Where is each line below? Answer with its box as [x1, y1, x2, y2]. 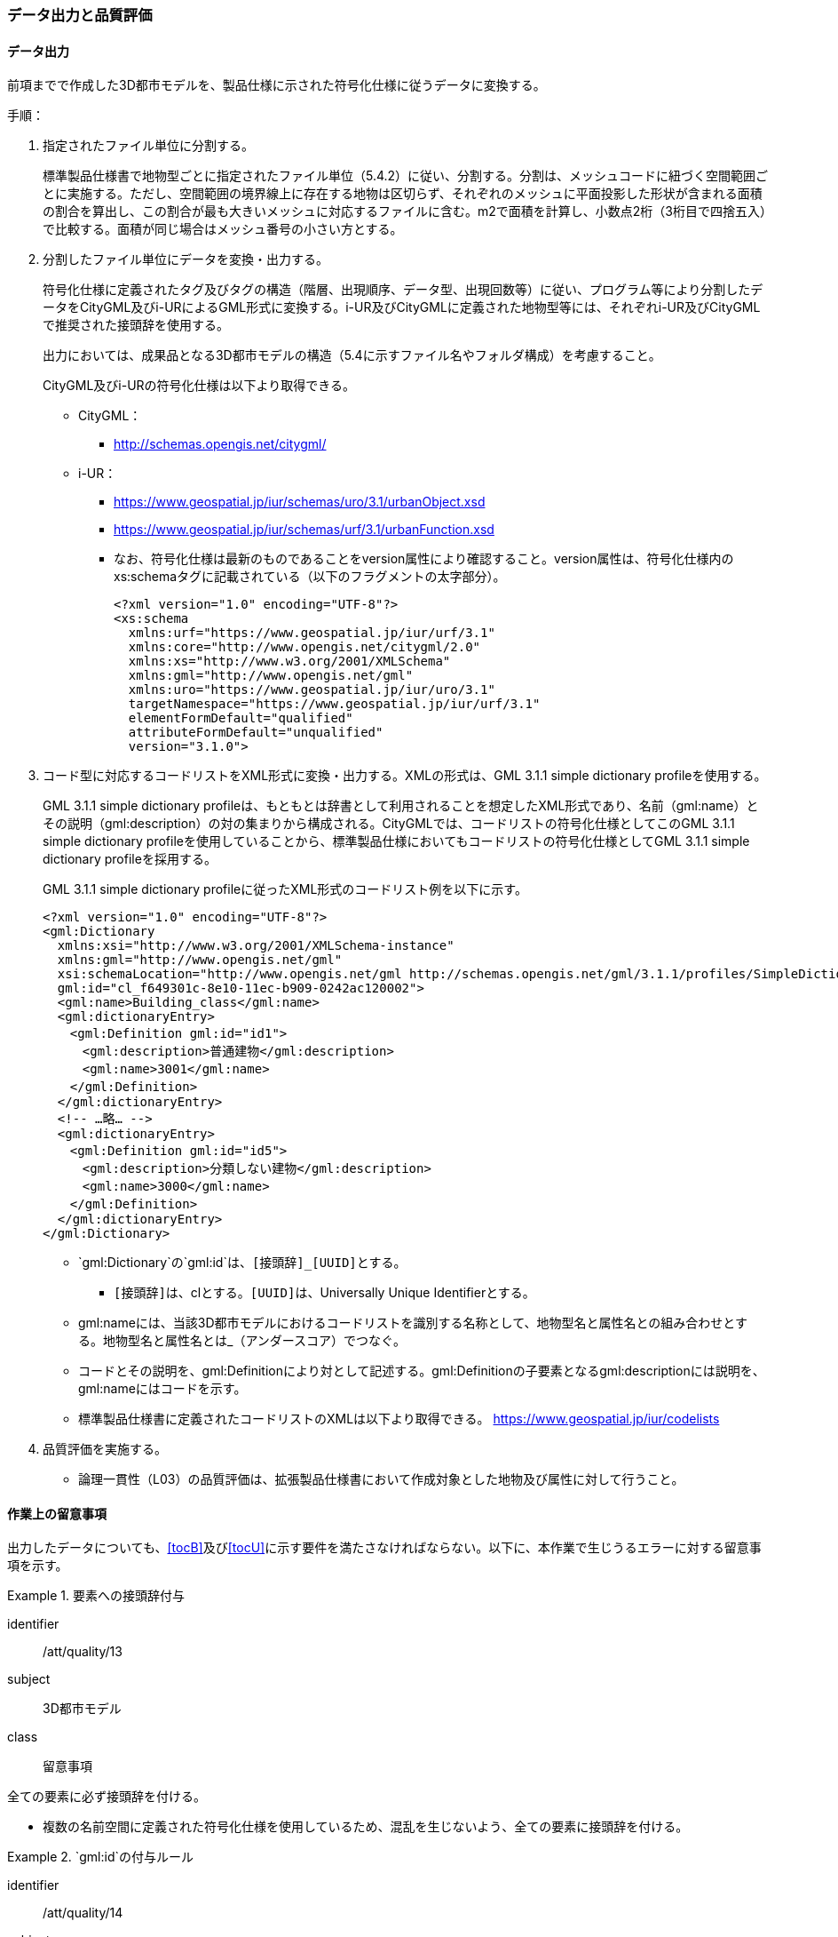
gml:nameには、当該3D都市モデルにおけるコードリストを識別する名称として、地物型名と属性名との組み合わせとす [78, 1315, 747, 1331]
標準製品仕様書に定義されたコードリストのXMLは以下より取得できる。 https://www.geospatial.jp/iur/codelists [78, 1411, 720, 1427]
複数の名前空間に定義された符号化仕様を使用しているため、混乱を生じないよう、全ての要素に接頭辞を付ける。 [43, 1819, 689, 1835]
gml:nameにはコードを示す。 [78, 1381, 247, 1397]
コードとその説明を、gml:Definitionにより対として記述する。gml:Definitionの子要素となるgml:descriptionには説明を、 [78, 1363, 765, 1379]
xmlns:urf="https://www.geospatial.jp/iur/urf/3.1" [128, 626, 495, 641]
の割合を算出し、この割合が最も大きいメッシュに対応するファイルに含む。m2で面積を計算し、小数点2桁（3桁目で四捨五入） [43, 203, 766, 219]
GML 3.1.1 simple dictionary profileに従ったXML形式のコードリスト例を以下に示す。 [43, 881, 527, 897]
